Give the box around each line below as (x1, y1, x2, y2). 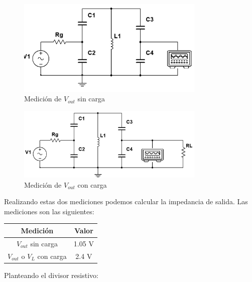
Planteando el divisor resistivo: (4, 269, 98, 280)
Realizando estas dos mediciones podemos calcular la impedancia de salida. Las (4, 196, 248, 207)
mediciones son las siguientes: (4, 206, 94, 216)
